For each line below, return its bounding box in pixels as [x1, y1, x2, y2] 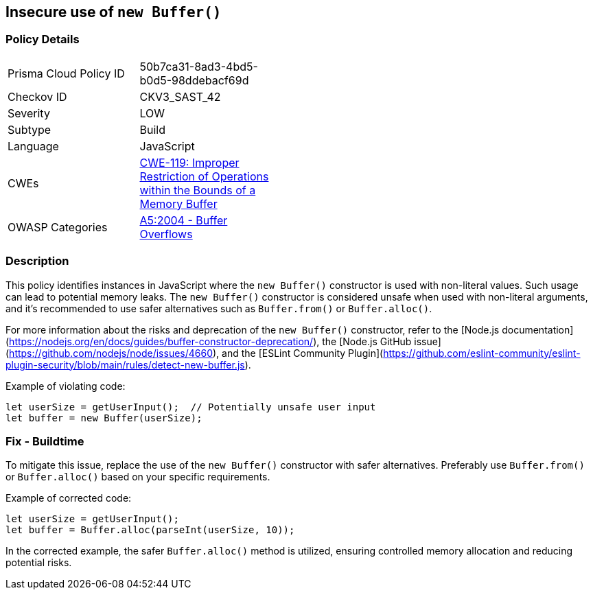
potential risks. [5, 557, 72, 569]
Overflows [139, 226, 193, 241]
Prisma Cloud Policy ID [8, 66, 125, 80]
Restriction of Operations [139, 169, 269, 183]
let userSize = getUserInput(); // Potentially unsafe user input [5, 401, 376, 412]
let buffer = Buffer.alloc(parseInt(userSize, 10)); [5, 524, 295, 536]
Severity [8, 106, 50, 120]
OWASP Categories [8, 220, 108, 234]
